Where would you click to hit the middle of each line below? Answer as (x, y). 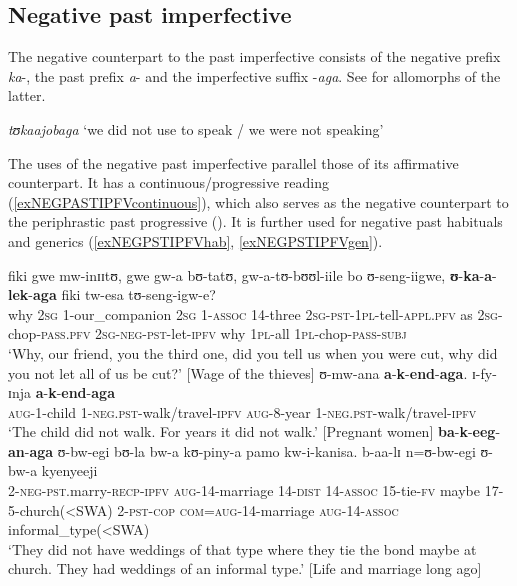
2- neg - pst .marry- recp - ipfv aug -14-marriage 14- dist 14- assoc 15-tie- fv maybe (244, 490)
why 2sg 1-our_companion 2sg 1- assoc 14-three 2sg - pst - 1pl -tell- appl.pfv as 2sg (253, 313)
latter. (27, 95)
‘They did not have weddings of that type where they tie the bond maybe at (242, 548)
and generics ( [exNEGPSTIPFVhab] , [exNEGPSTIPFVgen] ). (195, 240)
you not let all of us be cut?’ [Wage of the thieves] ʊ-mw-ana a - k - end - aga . (238, 372)
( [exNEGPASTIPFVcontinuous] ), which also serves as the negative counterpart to (258, 201)
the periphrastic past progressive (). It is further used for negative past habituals (255, 221)
